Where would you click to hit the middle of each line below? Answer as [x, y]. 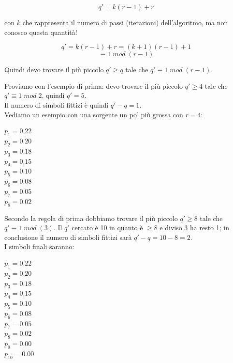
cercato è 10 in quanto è [107, 228]
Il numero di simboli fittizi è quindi [57, 104]
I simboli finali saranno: [39, 246]
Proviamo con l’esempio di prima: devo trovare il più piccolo [94, 86]
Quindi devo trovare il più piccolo [54, 70]
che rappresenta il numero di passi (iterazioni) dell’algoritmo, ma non [125, 22]
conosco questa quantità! [41, 32]
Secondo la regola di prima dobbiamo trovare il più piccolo [91, 218]
